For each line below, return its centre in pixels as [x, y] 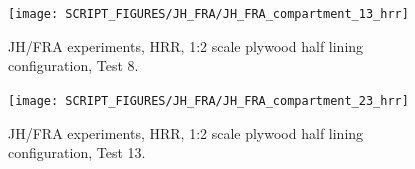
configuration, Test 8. [73, 65]
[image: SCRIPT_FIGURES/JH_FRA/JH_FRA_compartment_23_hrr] [208, 100]
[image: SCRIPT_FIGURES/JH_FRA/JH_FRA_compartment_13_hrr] [208, 14]
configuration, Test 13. [77, 152]
